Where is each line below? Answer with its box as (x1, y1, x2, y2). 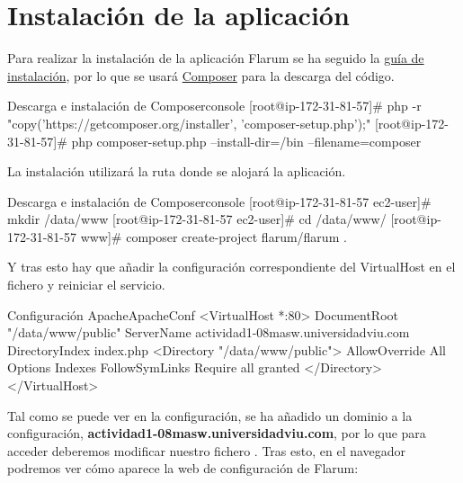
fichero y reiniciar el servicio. (7, 275, 165, 294)
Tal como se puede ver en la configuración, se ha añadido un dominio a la (7, 406, 413, 425)
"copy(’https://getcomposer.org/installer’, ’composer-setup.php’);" (7, 113, 371, 132)
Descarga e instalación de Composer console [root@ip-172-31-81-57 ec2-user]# (7, 192, 432, 210)
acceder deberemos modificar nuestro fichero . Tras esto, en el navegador (7, 441, 406, 460)
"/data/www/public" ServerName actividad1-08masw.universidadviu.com (7, 323, 410, 342)
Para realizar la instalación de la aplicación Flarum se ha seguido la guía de (7, 49, 424, 67)
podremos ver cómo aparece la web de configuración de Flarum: (7, 459, 359, 478)
